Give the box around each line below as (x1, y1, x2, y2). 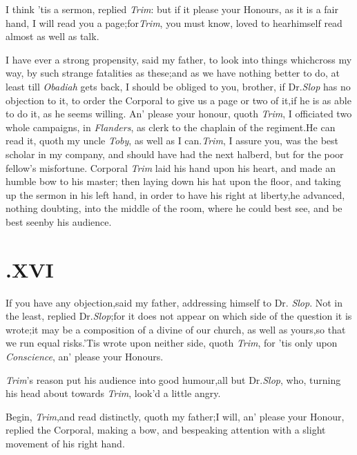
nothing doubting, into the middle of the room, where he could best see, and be (6, 201, 342, 215)
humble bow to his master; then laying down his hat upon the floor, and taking (6, 174, 341, 188)
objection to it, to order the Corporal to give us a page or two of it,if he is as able (6, 93, 351, 107)
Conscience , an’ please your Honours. (6, 349, 164, 363)
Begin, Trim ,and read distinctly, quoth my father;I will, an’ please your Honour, (6, 409, 345, 423)
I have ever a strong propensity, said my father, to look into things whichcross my (6, 52, 352, 66)
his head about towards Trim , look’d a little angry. (6, 386, 221, 400)
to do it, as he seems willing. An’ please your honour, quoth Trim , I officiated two (6, 106, 352, 121)
